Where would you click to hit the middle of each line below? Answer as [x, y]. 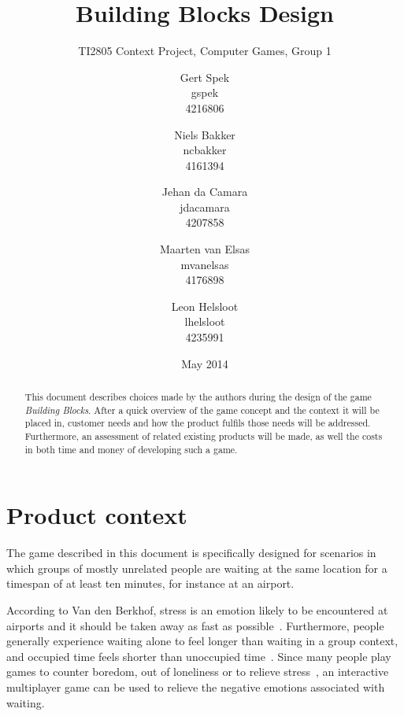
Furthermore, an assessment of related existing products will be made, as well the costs [204, 436]
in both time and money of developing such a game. [131, 449]
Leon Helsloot [205, 306]
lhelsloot [205, 321]
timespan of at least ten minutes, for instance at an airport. [150, 583]
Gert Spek [205, 77]
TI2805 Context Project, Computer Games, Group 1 [205, 51]
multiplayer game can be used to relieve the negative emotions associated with [196, 686]
